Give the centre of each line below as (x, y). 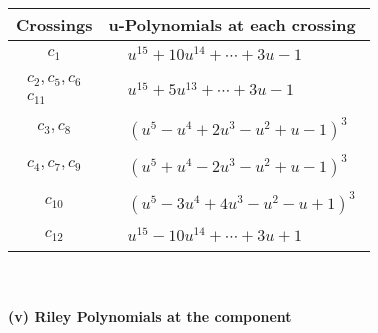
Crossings (54, 24)
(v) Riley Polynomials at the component (150, 315)
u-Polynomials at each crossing (232, 24)
